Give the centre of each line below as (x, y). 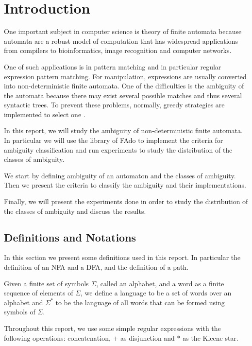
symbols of (20, 312)
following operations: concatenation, (57, 337)
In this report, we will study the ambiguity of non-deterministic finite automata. (123, 130)
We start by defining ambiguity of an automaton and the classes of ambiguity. (120, 175)
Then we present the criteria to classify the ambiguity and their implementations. (125, 185)
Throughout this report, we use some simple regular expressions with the (112, 328)
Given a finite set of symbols (46, 283)
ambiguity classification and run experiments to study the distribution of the (118, 149)
